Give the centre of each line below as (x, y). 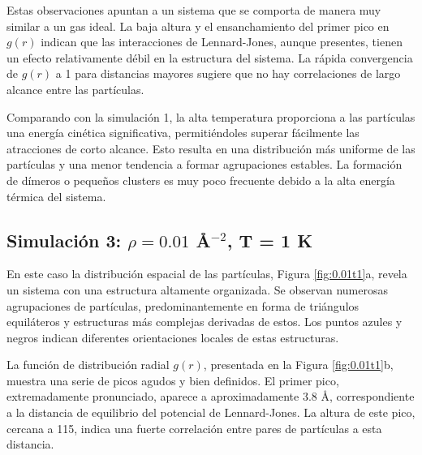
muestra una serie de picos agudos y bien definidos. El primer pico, (173, 380)
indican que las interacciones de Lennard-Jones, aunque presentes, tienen (222, 42)
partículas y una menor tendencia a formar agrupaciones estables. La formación (205, 164)
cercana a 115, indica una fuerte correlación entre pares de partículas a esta (194, 428)
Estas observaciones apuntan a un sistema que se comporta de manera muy (194, 10)
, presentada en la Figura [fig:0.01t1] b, (298, 365)
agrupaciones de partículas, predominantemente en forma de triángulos (183, 305)
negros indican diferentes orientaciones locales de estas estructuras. (173, 337)
